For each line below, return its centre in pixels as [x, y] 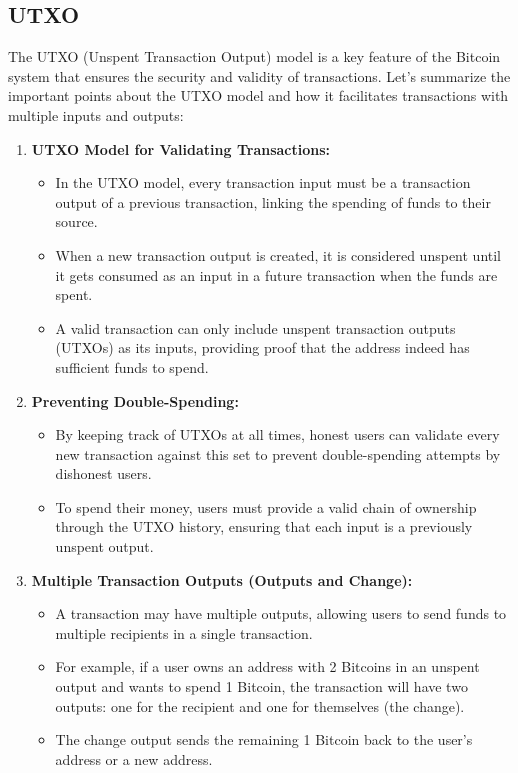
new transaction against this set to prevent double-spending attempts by [278, 453]
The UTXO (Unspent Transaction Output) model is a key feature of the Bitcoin [254, 56]
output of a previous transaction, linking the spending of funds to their [273, 201]
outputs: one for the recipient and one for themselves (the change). [260, 705]
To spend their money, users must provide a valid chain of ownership [266, 506]
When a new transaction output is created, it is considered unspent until [278, 254]
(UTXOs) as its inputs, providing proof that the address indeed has [262, 347]
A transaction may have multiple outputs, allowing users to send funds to [281, 613]
